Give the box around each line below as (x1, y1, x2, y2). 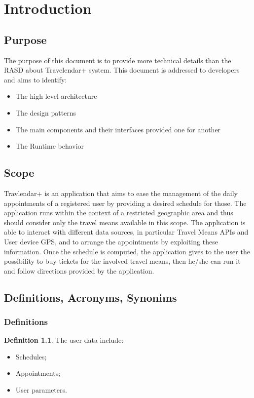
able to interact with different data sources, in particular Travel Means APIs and (4, 227, 249, 237)
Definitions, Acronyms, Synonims (4, 289, 177, 305)
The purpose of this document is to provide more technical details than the (4, 55, 231, 65)
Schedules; (15, 351, 47, 361)
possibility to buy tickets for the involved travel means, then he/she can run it (4, 256, 241, 266)
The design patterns (15, 107, 76, 118)
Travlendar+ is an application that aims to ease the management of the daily (4, 188, 238, 198)
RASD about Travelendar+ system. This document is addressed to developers (4, 65, 240, 75)
